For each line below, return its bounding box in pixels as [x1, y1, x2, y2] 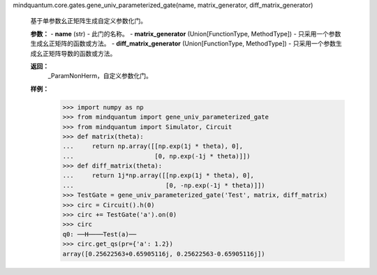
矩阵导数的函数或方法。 [48, 49, 117, 57]
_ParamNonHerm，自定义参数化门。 [47, 72, 153, 80]
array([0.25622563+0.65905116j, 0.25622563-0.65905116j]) [62, 250, 265, 258]
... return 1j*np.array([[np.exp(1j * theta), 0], [62, 172, 254, 179]
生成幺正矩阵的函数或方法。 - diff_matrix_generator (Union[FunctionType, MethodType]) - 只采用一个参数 [30, 39, 337, 48]
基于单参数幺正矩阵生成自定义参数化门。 [30, 17, 147, 25]
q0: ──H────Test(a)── [62, 230, 137, 238]
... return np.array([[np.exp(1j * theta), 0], [62, 142, 244, 150]
